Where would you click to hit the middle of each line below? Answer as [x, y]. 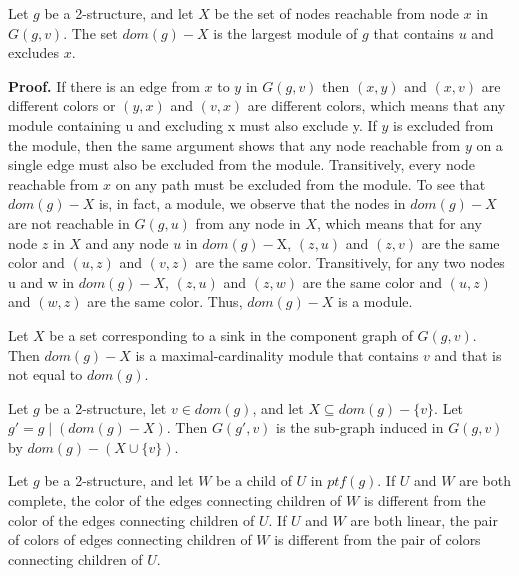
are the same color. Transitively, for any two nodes [350, 262]
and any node [127, 242]
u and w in [41, 281]
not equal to [45, 374]
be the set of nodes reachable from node [336, 13]
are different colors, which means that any [376, 105]
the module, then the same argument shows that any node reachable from [234, 144]
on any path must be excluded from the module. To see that [300, 183]
